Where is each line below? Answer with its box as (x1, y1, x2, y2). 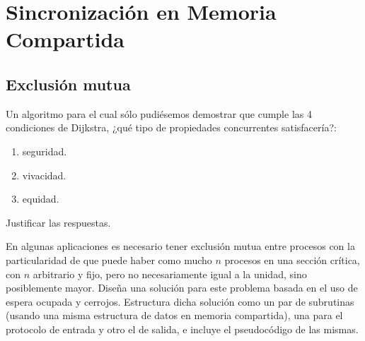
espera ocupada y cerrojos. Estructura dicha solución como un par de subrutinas (6, 294, 354, 309)
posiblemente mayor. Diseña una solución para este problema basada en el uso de (6, 280, 358, 295)
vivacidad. (22, 167, 66, 182)
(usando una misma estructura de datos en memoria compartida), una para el (6, 308, 343, 323)
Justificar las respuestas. (6, 215, 111, 229)
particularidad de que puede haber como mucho (6, 252, 212, 267)
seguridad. (22, 143, 67, 158)
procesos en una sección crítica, (224, 252, 360, 267)
